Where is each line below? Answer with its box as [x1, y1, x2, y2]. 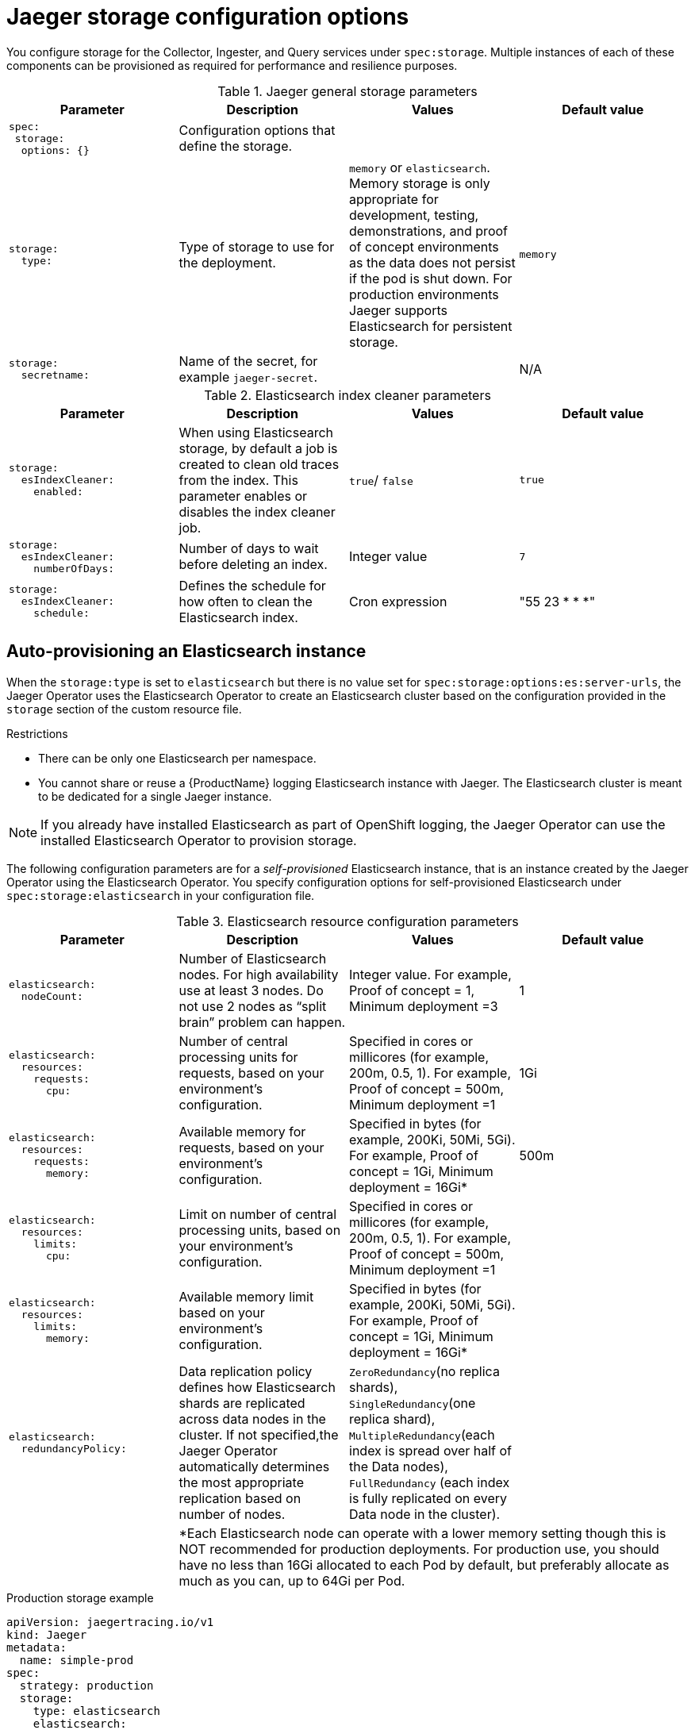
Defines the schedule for [179, 577, 326, 594]
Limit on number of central [179, 1205, 337, 1222]
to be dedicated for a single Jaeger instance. [38, 789, 272, 803]
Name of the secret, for [179, 352, 318, 369]
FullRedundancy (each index [349, 1474, 510, 1490]
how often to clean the [179, 593, 313, 609]
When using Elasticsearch [179, 424, 333, 440]
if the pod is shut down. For [349, 270, 513, 286]
